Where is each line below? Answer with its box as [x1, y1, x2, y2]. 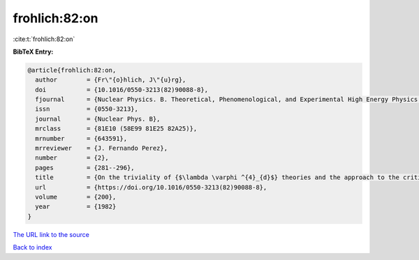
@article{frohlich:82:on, [27, 66, 117, 74]
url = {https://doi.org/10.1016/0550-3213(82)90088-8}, [35, 183, 267, 191]
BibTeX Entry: [13, 47, 54, 56]
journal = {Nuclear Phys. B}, [35, 115, 161, 123]
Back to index [13, 243, 52, 252]
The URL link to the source [13, 230, 90, 238]
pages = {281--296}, [35, 164, 135, 171]
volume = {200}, [35, 193, 117, 201]
